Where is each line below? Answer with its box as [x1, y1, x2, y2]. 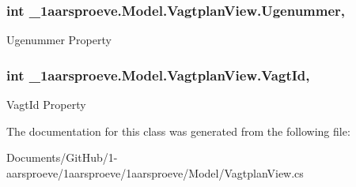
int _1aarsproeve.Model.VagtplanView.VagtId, [6, 65, 310, 84]
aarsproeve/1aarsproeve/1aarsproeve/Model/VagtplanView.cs [6, 164, 304, 181]
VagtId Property [6, 96, 86, 113]
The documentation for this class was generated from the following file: [6, 122, 350, 139]
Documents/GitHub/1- [6, 149, 118, 166]
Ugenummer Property [6, 32, 112, 48]
